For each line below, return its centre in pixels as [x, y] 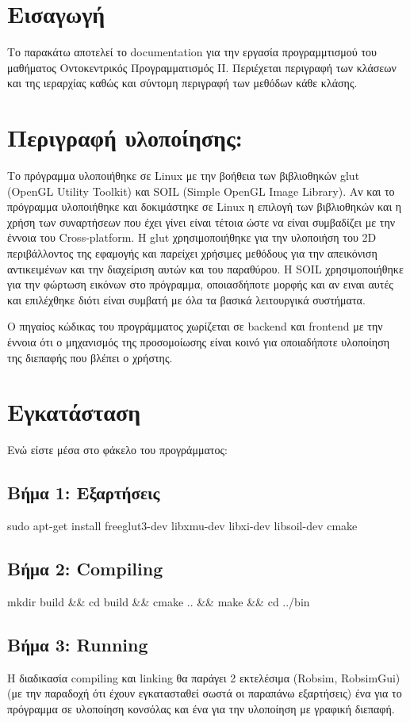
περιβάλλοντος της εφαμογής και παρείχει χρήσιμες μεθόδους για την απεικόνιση [192, 253]
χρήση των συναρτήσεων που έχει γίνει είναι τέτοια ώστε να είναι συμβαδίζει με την [201, 222]
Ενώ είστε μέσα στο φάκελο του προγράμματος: [117, 450]
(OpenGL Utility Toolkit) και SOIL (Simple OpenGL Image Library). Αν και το [201, 191]
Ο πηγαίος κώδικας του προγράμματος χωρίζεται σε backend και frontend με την [195, 326]
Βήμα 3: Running [78, 644]
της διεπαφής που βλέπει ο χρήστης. [90, 357]
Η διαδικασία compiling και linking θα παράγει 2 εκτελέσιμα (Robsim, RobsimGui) [204, 677]
